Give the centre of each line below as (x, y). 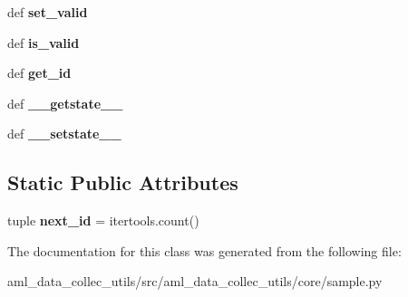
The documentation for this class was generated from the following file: (204, 250)
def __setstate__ (64, 134)
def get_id (39, 73)
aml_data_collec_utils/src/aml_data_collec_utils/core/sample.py (195, 281)
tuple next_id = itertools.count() (103, 220)
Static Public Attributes (123, 182)
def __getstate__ (65, 103)
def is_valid (44, 42)
